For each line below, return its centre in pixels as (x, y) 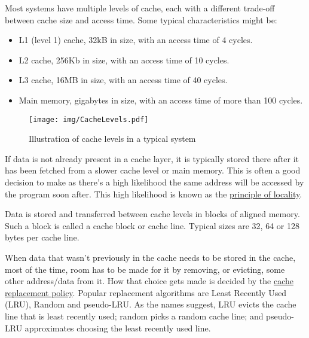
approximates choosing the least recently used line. (118, 328)
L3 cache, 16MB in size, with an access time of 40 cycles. (123, 80)
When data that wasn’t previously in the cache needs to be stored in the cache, (150, 257)
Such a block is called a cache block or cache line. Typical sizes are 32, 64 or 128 (152, 225)
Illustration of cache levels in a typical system (112, 138)
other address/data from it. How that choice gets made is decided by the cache (149, 281)
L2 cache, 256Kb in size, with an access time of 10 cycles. (124, 60)
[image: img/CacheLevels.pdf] (89, 119)
